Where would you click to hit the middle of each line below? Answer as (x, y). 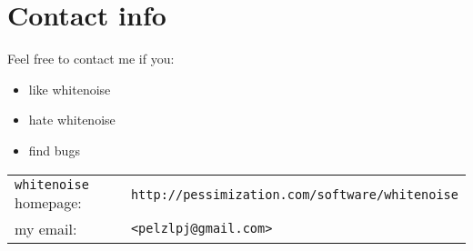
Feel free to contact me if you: (91, 59)
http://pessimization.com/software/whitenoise (294, 195)
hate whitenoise (72, 120)
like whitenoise (70, 89)
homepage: (48, 202)
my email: (46, 228)
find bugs (54, 150)
